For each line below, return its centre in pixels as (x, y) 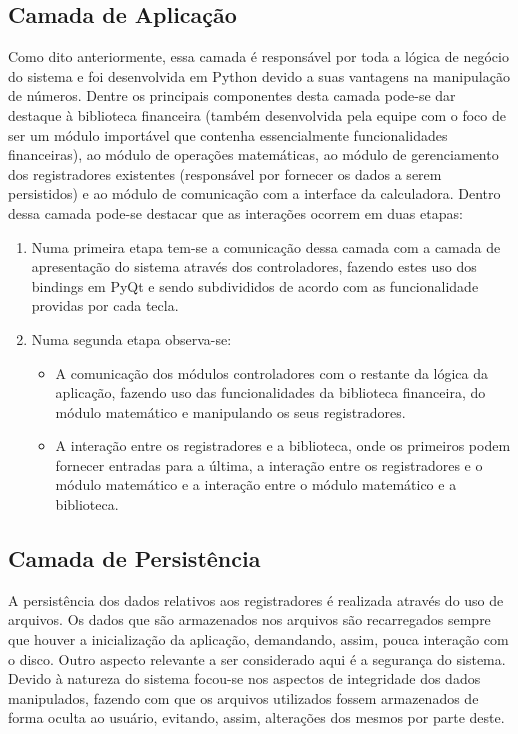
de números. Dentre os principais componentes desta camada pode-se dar (232, 95)
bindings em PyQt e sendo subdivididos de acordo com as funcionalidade (255, 285)
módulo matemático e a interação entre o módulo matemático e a (256, 484)
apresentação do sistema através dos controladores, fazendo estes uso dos (254, 266)
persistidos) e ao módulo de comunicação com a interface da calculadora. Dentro (254, 193)
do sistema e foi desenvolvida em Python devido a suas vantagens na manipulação (259, 75)
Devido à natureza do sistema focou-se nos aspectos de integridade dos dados (244, 678)
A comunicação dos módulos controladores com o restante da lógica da (272, 372)
